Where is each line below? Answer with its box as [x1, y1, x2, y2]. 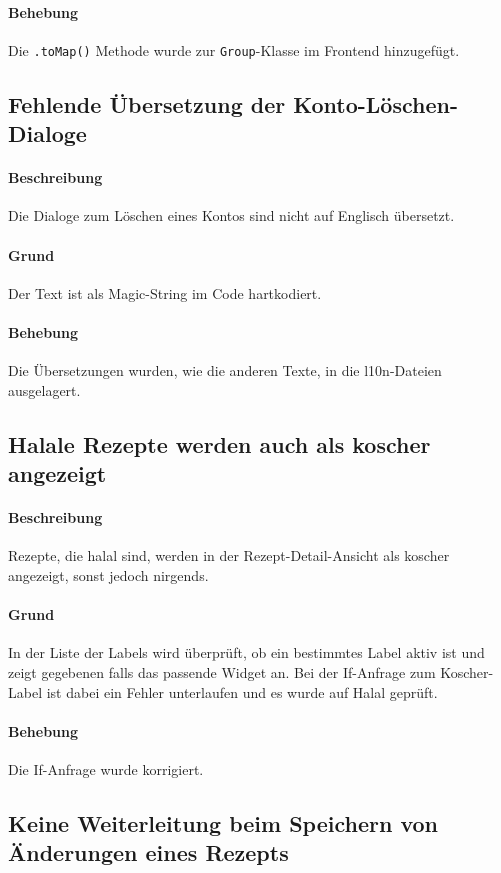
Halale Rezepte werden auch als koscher [8, 428, 431, 459]
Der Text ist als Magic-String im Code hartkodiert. [8, 282, 322, 303]
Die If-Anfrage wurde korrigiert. [8, 758, 204, 779]
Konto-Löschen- [293, 88, 458, 119]
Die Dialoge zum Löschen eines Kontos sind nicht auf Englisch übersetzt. [8, 205, 455, 226]
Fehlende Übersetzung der [8, 88, 286, 119]
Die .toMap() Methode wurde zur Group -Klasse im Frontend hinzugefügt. [8, 39, 460, 60]
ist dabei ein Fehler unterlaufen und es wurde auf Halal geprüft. [46, 681, 438, 702]
